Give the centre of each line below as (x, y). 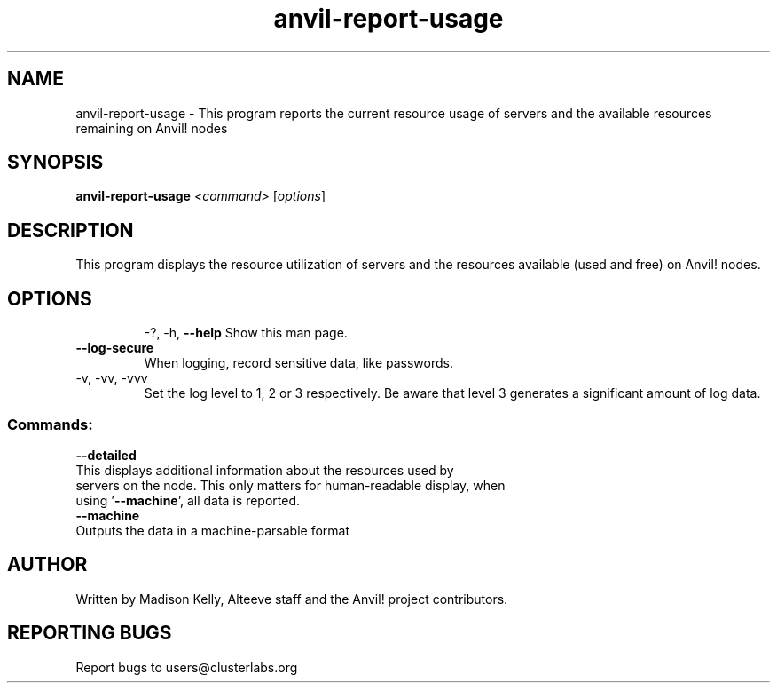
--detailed (106, 455)
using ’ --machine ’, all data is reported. (188, 500)
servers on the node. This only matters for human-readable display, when (290, 485)
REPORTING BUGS (90, 633)
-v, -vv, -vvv (112, 378)
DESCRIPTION (71, 230)
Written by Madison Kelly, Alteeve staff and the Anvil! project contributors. (292, 599)
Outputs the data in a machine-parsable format (212, 530)
